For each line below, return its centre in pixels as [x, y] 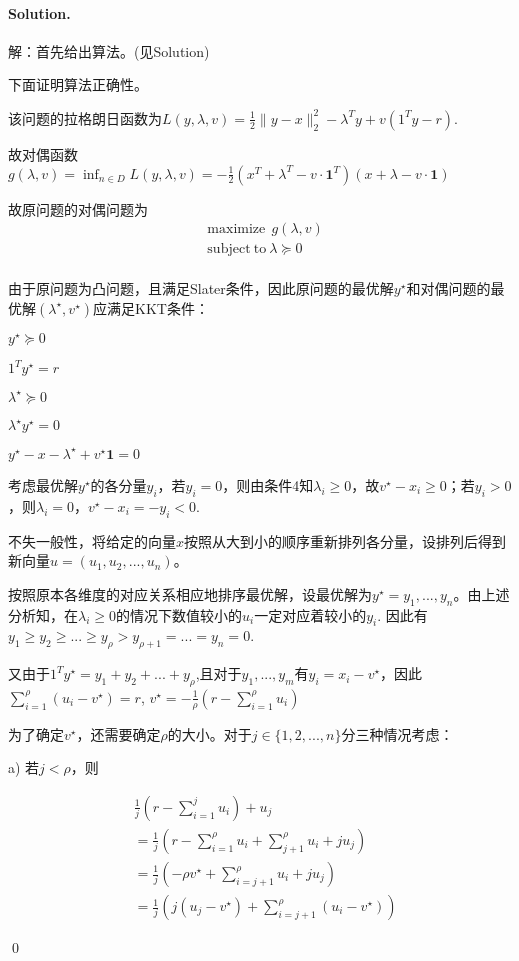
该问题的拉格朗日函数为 [85, 117]
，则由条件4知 [268, 484]
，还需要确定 [118, 733]
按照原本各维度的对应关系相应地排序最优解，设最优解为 [190, 593]
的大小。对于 [209, 733]
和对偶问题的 [448, 288]
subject [229, 249]
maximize [236, 229]
